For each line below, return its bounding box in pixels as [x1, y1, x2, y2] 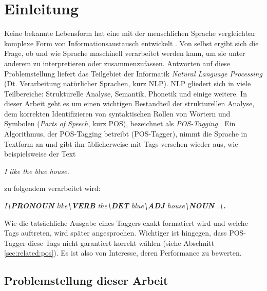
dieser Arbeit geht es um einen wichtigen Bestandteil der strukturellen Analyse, [4, 98, 255, 109]
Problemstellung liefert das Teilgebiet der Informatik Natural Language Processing [4, 68, 262, 79]
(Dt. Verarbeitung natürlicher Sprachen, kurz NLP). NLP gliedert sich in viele [4, 78, 251, 89]
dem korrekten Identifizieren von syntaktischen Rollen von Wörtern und [4, 108, 231, 119]
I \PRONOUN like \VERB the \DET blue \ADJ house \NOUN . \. [4, 200, 226, 211]
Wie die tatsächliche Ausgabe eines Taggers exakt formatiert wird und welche [4, 217, 248, 228]
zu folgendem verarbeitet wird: [4, 183, 101, 193]
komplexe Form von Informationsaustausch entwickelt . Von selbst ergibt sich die [4, 37, 259, 48]
